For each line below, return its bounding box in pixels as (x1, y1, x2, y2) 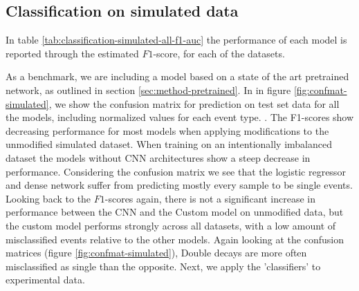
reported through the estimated (6, 46, 139, 60)
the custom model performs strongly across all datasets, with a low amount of (6, 218, 336, 232)
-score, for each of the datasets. (153, 46, 285, 60)
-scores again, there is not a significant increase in (104, 191, 315, 205)
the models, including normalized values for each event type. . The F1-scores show (6, 110, 354, 124)
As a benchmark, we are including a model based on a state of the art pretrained (6, 69, 349, 84)
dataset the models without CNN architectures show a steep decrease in (6, 150, 311, 165)
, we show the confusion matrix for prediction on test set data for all (48, 96, 340, 111)
